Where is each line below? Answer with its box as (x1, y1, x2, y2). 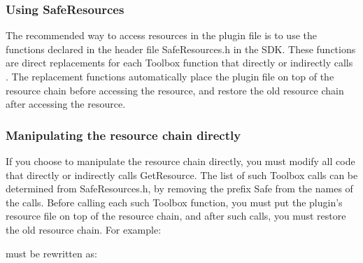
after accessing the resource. (6, 97, 126, 111)
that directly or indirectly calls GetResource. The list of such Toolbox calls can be (6, 167, 358, 182)
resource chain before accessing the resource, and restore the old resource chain (6, 83, 344, 97)
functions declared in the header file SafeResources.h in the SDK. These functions (6, 41, 356, 56)
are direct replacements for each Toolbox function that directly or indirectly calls (6, 55, 353, 70)
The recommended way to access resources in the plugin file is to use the (6, 28, 317, 43)
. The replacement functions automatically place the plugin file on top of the (6, 69, 334, 83)
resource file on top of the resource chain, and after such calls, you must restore (6, 208, 346, 223)
